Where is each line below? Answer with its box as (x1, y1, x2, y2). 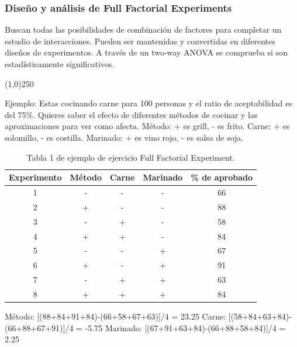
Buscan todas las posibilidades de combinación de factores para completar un (5, 23, 282, 36)
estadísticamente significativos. (5, 58, 115, 70)
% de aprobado (191, 171, 253, 183)
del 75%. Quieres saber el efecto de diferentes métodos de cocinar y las (5, 108, 258, 120)
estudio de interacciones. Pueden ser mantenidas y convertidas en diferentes (5, 34, 275, 47)
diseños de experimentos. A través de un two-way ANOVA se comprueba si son (5, 46, 288, 58)
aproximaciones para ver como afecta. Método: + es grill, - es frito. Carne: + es (5, 120, 290, 132)
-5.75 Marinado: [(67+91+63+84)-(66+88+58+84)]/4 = (85, 321, 286, 334)
